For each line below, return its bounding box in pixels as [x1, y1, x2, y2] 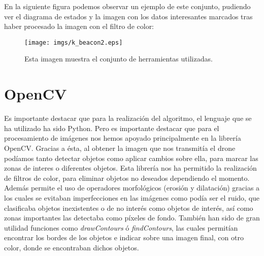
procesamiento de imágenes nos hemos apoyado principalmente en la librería [4, 133, 241, 143]
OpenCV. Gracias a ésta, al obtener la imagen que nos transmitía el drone [4, 142, 236, 153]
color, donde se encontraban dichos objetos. [4, 242, 139, 252]
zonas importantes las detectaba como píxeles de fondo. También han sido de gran [4, 212, 260, 223]
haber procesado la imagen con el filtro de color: [4, 21, 154, 31]
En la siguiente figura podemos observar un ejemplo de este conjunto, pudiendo [4, 1, 251, 11]
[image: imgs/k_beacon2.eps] [24, 39, 123, 46]
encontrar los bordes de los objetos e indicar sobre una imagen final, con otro [4, 232, 244, 243]
